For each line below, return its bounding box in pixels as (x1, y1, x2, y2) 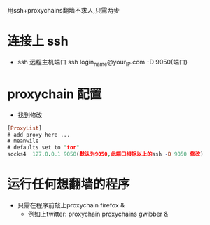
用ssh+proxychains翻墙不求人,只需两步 (7, 6, 120, 14)
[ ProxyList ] (7, 125, 42, 132)
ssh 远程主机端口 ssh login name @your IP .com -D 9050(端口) (17, 57, 188, 68)
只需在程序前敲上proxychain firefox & (17, 200, 125, 209)
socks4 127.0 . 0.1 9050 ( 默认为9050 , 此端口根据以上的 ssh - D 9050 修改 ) (7, 151, 204, 158)
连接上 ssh (7, 34, 69, 49)
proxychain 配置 (7, 86, 102, 102)
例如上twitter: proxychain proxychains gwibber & (27, 210, 169, 218)
